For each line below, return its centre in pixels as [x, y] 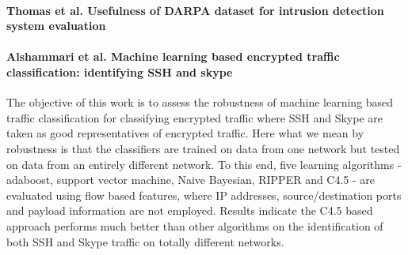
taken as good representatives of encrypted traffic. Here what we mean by [185, 133]
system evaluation [56, 26]
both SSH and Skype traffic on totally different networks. [145, 241]
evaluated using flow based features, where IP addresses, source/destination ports [204, 195]
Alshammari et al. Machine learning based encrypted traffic [173, 56]
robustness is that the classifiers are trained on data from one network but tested [203, 148]
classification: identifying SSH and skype [120, 71]
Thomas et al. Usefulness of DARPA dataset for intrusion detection [195, 10]
